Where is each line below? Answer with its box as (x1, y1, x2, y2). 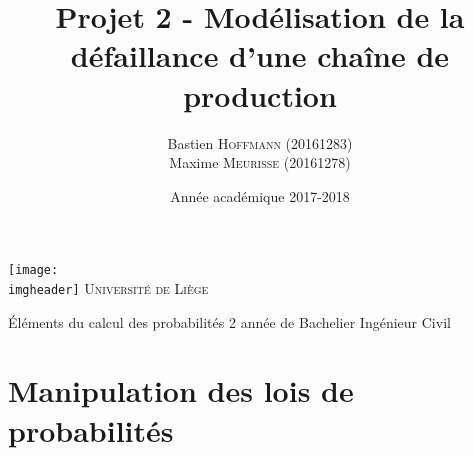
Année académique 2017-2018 (170, 185, 350, 206)
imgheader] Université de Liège (8, 277, 209, 298)
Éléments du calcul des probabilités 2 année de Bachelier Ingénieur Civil (8, 311, 451, 332)
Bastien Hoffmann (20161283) (167, 132, 353, 153)
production (183, 74, 337, 115)
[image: (8, 263, 59, 278)
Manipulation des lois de (8, 370, 354, 411)
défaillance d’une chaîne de (70, 35, 450, 76)
